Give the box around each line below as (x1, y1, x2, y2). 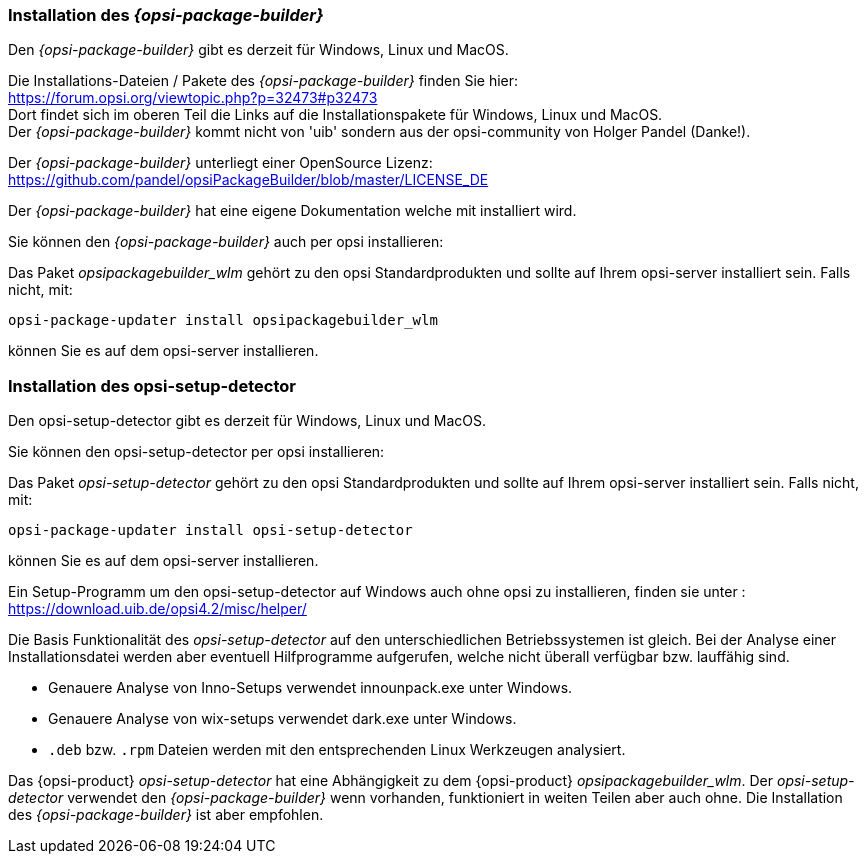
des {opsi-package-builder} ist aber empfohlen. (8, 806, 324, 824)
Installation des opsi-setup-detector (8, 375, 296, 396)
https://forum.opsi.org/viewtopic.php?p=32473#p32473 (8, 89, 378, 107)
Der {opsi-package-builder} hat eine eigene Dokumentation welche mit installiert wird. (8, 202, 577, 220)
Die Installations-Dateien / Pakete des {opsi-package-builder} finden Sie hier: (8, 72, 519, 90)
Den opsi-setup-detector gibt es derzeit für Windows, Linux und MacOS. (8, 412, 487, 430)
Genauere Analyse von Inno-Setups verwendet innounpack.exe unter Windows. (48, 679, 573, 697)
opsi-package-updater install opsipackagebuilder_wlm (8, 312, 438, 329)
